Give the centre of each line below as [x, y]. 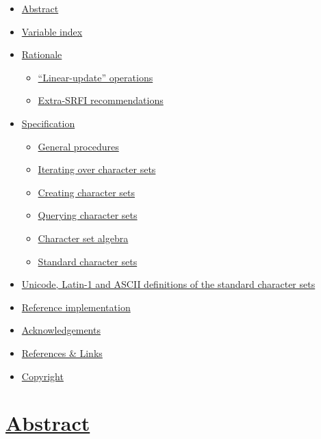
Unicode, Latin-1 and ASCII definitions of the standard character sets [168, 284]
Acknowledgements [61, 330]
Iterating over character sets [97, 169]
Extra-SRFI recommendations [101, 100]
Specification [48, 123]
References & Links [62, 352]
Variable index [52, 31]
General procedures [78, 146]
